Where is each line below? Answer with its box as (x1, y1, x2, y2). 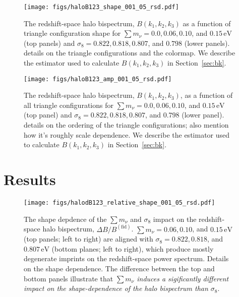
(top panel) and (24, 109, 72, 120)
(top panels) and (24, 37, 75, 48)
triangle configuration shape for (24, 28, 121, 38)
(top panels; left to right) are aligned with (24, 233, 153, 244)
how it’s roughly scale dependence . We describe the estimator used (24, 129, 230, 140)
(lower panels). (184, 37, 230, 48)
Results (4, 169, 56, 190)
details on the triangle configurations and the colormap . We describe (24, 47, 235, 58)
